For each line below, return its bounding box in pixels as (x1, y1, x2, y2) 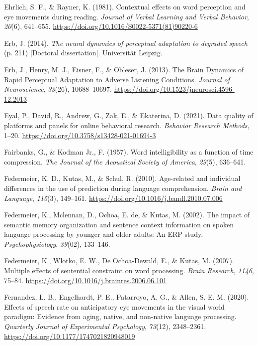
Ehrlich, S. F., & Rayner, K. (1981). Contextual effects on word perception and (4, 1, 246, 11)
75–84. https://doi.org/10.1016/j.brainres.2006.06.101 (4, 275, 167, 285)
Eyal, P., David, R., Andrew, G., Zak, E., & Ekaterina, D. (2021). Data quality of (4, 110, 254, 121)
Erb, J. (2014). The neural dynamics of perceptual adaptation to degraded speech (4, 37, 248, 48)
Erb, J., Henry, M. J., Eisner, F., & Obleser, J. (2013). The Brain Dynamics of (4, 64, 244, 74)
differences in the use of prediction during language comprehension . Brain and (4, 182, 242, 193)
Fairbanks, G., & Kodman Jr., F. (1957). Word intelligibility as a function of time (4, 147, 254, 157)
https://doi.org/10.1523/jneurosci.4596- (114, 84, 235, 94)
